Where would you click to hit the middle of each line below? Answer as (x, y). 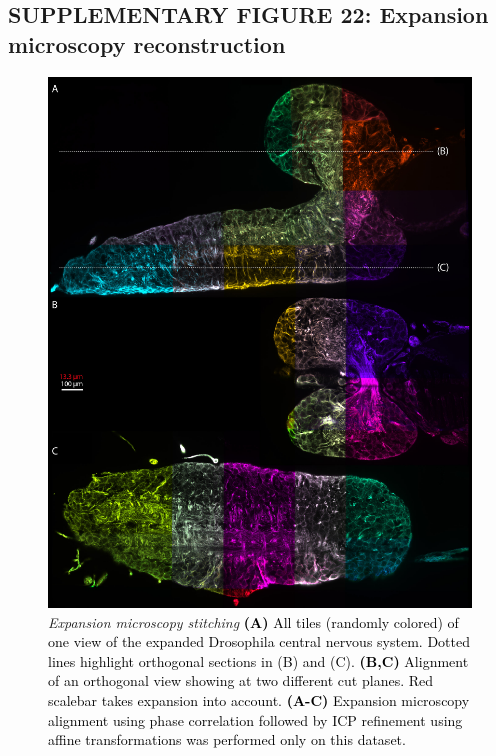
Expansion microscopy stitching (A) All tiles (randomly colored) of (253, 621)
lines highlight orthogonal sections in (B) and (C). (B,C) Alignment (258, 660)
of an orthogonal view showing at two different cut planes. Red (241, 680)
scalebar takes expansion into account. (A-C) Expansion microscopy (259, 699)
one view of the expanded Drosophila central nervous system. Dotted (259, 641)
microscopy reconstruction (147, 43)
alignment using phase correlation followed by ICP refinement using (255, 719)
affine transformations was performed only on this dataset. (227, 739)
